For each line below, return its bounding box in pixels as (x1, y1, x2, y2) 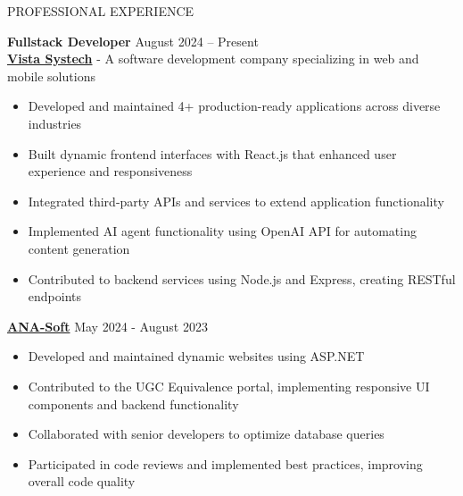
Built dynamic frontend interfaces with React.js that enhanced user (28, 144, 397, 163)
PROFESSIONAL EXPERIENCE (7, 2, 194, 20)
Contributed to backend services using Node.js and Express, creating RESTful (28, 269, 456, 288)
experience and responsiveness (28, 162, 193, 181)
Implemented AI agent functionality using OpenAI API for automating (28, 222, 417, 240)
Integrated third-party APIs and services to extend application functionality (28, 191, 444, 210)
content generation (28, 239, 130, 257)
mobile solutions (7, 66, 95, 85)
